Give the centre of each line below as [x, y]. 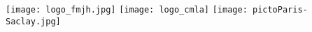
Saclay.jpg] [33, 21]
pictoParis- [280, 10]
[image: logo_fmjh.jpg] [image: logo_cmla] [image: [127, 10]
